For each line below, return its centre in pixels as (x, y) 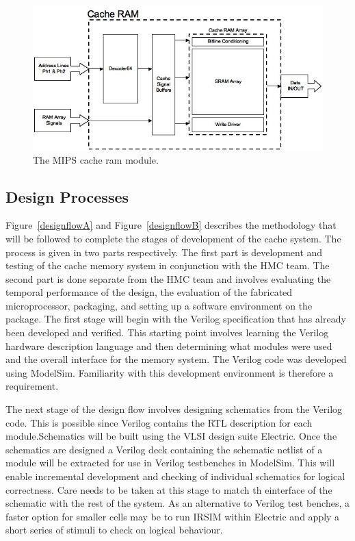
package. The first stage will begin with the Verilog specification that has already (176, 319)
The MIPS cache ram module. (96, 159)
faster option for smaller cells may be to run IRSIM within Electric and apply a (173, 516)
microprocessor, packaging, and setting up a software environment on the (159, 305)
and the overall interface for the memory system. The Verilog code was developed (176, 359)
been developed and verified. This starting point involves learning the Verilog (167, 332)
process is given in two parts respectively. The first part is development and (164, 252)
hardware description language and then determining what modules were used (169, 345)
